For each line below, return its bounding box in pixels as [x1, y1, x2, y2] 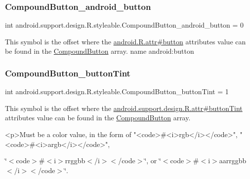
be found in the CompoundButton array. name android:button [5, 46, 194, 56]
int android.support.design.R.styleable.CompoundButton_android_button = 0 [5, 20, 244, 30]
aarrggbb [219, 155, 247, 166]
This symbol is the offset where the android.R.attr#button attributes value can [5, 36, 246, 46]
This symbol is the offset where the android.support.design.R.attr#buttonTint [5, 103, 243, 113]
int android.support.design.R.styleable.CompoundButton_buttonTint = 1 [5, 86, 229, 97]
